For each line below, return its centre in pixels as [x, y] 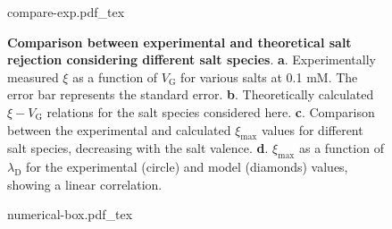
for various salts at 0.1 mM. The [269, 76]
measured [33, 76]
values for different [312, 129]
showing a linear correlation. [85, 184]
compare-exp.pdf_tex [66, 12]
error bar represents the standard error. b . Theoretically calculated [191, 94]
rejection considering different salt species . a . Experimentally [192, 59]
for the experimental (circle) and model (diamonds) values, [187, 167]
